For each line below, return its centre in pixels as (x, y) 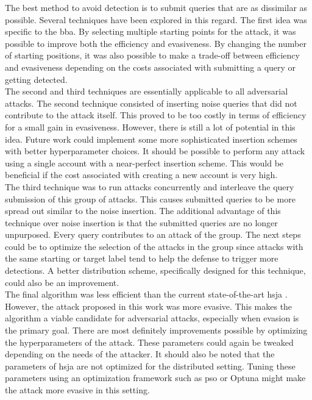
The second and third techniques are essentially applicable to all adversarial (147, 91)
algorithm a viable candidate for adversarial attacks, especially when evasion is (152, 318)
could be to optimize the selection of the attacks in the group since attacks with (154, 246)
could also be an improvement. (62, 282)
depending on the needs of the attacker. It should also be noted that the (140, 354)
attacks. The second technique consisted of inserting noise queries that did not (151, 103)
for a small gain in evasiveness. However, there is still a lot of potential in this (150, 127)
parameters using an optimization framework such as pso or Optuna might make (155, 378)
